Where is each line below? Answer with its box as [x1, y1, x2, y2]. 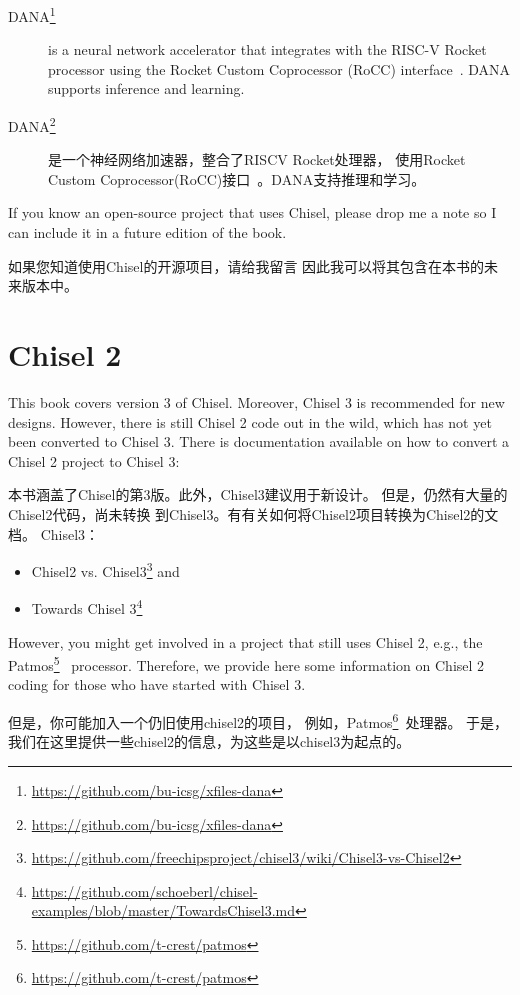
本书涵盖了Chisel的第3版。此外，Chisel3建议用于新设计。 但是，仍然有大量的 [8, 484, 508, 505]
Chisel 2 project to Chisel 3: [8, 450, 180, 471]
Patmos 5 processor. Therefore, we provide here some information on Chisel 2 [8, 652, 485, 675]
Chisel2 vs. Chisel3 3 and [31, 558, 180, 581]
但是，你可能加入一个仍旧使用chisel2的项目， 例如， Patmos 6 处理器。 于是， [8, 709, 509, 732]
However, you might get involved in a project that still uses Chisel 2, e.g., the [8, 631, 483, 652]
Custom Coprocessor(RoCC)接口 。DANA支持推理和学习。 [48, 168, 426, 189]
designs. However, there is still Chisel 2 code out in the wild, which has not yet [8, 411, 492, 432]
